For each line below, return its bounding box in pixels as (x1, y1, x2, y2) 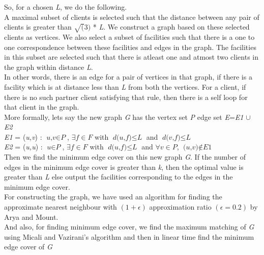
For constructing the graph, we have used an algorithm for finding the (4, 191, 222, 202)
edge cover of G (4, 241, 52, 252)
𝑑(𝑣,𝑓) (162, 134, 181, 141)
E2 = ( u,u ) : (4, 141, 43, 152)
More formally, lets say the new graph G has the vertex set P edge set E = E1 (4, 111, 244, 122)
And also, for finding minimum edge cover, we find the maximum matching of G (4, 221, 254, 232)
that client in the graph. (4, 101, 79, 112)
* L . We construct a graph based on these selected (93, 21, 250, 32)
